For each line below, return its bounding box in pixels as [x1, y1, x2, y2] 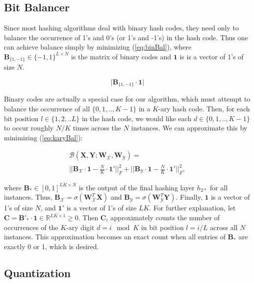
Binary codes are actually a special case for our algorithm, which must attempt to [4, 94, 251, 104]
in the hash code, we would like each [81, 113, 192, 123]
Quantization [4, 265, 71, 280]
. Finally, [176, 192, 203, 202]
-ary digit [66, 222, 95, 232]
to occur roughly [4, 123, 54, 133]
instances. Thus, [4, 192, 52, 202]
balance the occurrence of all [4, 103, 90, 114]
